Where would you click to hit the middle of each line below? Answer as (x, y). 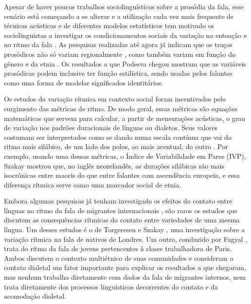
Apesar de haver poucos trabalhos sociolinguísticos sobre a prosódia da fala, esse (124, 6)
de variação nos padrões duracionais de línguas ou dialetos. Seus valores (111, 127)
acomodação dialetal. (35, 296)
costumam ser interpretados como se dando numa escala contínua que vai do (118, 137)
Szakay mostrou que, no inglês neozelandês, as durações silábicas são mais (114, 165)
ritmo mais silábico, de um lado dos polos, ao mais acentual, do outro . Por (116, 146)
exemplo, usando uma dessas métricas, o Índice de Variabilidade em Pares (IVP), (125, 156)
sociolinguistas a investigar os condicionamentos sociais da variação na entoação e (125, 35)
